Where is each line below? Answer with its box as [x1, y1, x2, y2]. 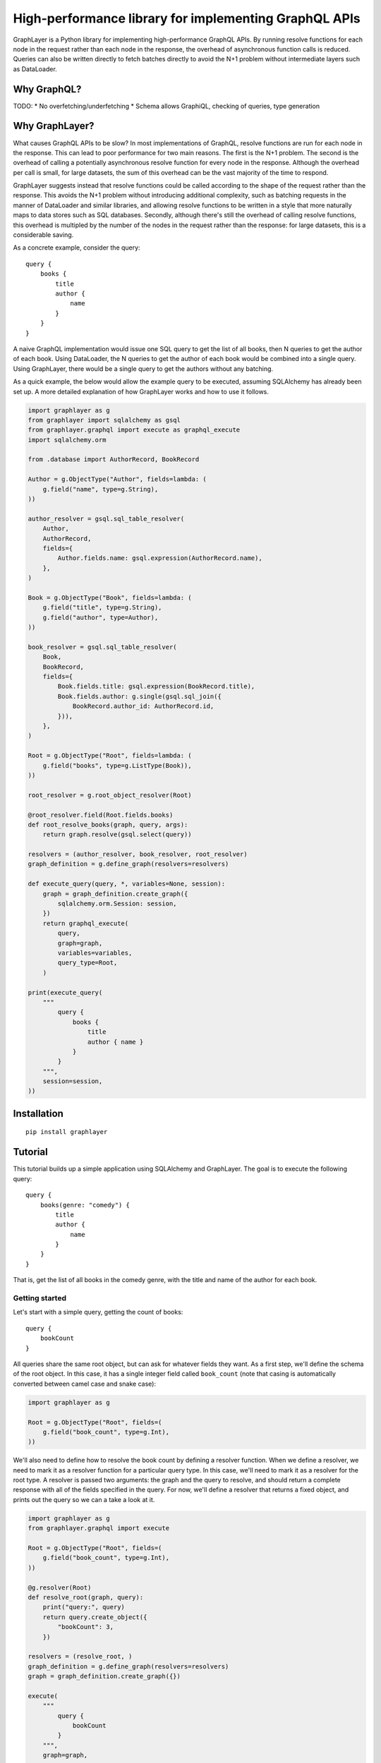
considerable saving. [13, 231, 74, 239]
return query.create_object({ [42, 1613, 147, 1621]
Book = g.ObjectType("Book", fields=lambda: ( [28, 593, 192, 602]
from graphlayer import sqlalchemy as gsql [28, 416, 181, 424]
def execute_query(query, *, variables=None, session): [28, 880, 226, 888]
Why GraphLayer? [13, 120, 95, 132]
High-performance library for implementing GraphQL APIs [13, 11, 361, 26]
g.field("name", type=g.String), [42, 485, 159, 493]
